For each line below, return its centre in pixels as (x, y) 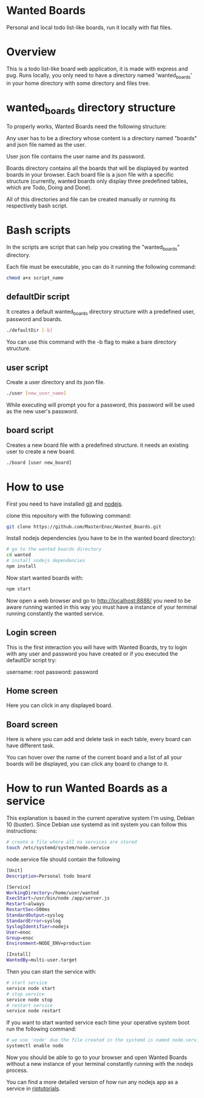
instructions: (22, 831)
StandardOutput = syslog (35, 915)
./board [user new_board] (39, 463)
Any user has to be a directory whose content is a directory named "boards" (102, 138)
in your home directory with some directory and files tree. (78, 83)
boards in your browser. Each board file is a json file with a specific (90, 175)
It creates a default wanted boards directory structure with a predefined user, (101, 312)
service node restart (34, 1011)
